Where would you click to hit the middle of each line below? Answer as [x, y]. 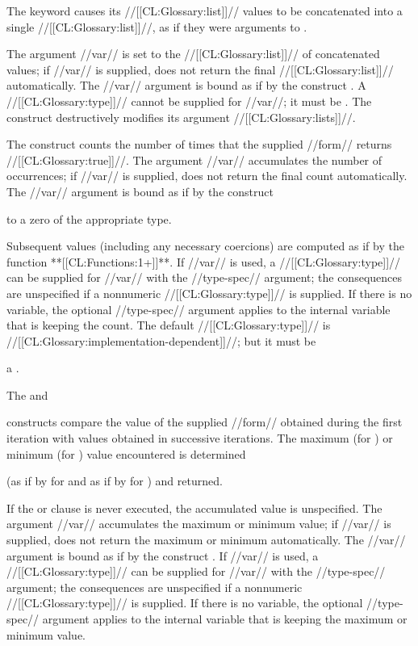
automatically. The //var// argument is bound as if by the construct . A [186, 85]
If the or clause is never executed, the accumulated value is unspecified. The [194, 508]
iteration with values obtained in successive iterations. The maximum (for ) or [200, 438]
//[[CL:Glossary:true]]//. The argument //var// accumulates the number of [194, 159]
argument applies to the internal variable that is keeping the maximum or [225, 619]
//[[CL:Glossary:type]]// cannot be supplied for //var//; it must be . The [189, 101]
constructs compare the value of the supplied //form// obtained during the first [205, 422]
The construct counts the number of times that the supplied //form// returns [199, 144]
